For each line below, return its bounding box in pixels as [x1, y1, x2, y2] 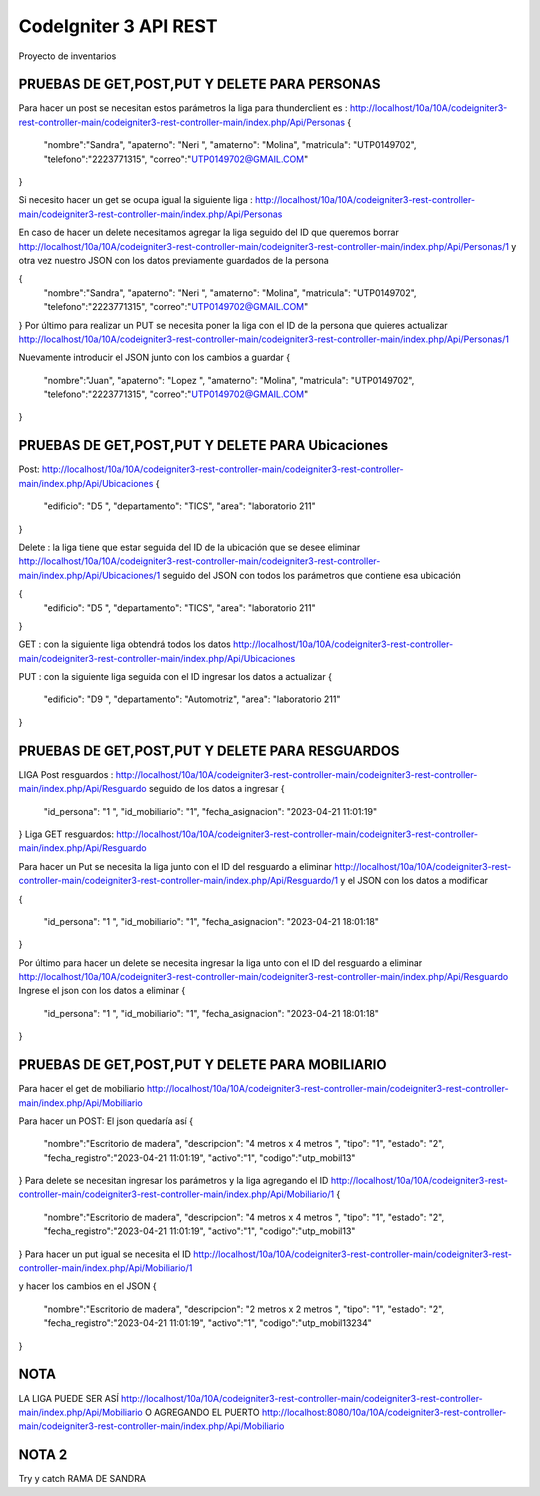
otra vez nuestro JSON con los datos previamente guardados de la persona [18, 254, 329, 266]
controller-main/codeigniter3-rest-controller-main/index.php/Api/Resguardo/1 [18, 875, 339, 887]
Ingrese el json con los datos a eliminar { [18, 985, 186, 997]
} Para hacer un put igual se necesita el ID [18, 1248, 192, 1260]
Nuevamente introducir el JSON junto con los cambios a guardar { [18, 351, 290, 364]
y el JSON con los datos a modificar [340, 875, 489, 887]
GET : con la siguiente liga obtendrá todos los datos [18, 638, 232, 650]
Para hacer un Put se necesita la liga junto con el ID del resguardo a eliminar [18, 860, 332, 872]
